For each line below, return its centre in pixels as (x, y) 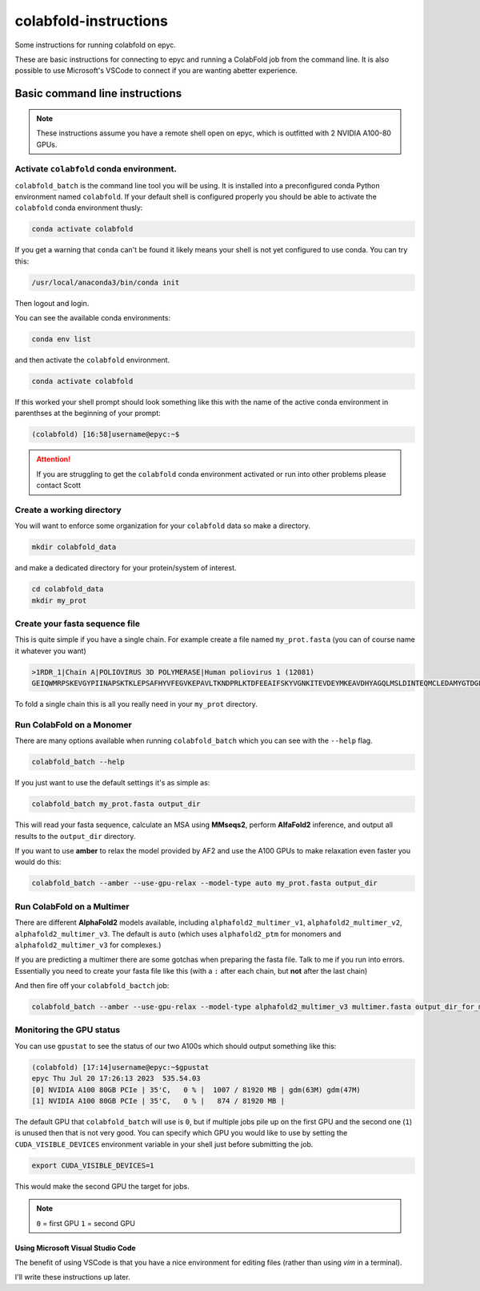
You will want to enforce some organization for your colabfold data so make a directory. (163, 526)
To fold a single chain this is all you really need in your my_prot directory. (136, 704)
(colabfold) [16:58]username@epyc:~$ (106, 434)
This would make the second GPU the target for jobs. (102, 1186)
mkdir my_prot (59, 600)
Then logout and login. (52, 303)
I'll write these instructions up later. (73, 1277)
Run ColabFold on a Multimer (72, 906)
